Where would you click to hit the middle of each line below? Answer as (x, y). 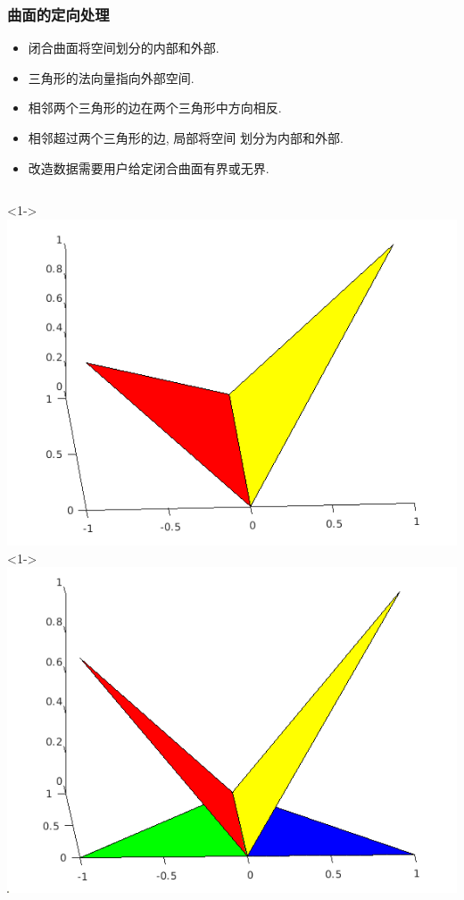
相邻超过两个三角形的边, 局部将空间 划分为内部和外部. (186, 137)
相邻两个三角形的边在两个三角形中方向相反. (155, 108)
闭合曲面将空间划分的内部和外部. (124, 48)
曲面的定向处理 (58, 14)
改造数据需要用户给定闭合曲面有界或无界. (149, 167)
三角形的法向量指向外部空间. (111, 77)
